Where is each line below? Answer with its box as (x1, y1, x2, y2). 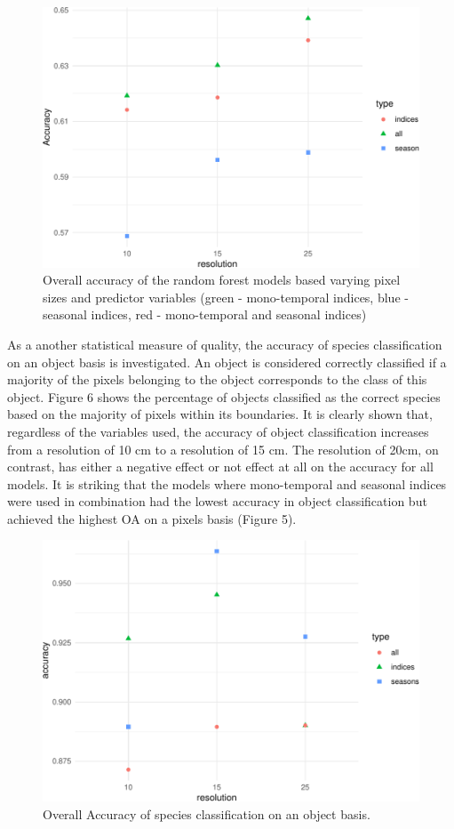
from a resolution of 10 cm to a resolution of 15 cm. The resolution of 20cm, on (7, 439, 439, 458)
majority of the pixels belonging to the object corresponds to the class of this (7, 370, 427, 389)
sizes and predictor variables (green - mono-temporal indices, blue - (43, 287, 409, 306)
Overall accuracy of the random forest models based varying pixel (43, 270, 401, 289)
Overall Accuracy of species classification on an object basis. (43, 804, 370, 823)
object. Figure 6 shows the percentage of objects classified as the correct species (7, 387, 441, 406)
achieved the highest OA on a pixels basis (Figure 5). (7, 509, 297, 527)
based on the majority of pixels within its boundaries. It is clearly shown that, (7, 405, 433, 423)
